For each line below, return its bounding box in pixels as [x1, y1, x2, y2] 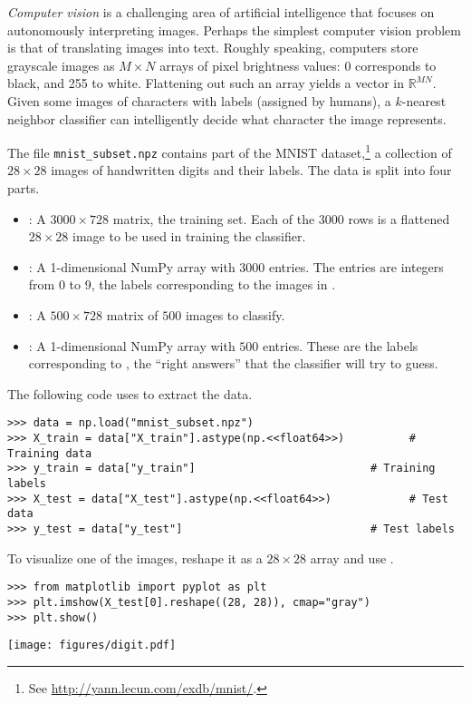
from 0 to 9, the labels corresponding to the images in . [28, 275, 336, 294]
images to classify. [185, 306, 285, 325]
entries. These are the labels [262, 336, 418, 355]
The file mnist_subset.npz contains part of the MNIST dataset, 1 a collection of [7, 141, 452, 161]
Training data [7, 446, 92, 460]
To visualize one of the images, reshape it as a [7, 548, 263, 567]
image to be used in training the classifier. [72, 227, 306, 246]
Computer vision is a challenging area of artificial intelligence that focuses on [7, 3, 435, 21]
